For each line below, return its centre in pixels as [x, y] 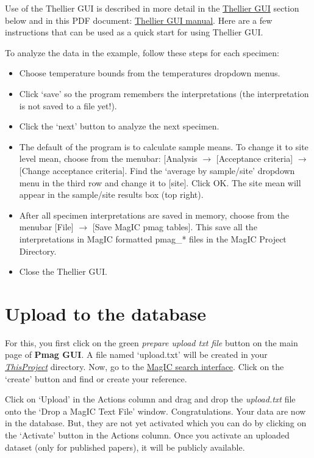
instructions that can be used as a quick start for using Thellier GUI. [134, 32]
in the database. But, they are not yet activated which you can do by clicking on [156, 423]
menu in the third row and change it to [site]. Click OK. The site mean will [160, 182]
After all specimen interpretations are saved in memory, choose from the [154, 215]
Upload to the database [105, 313]
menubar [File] [46, 227]
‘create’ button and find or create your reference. [96, 378]
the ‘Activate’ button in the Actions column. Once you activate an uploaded [147, 434]
